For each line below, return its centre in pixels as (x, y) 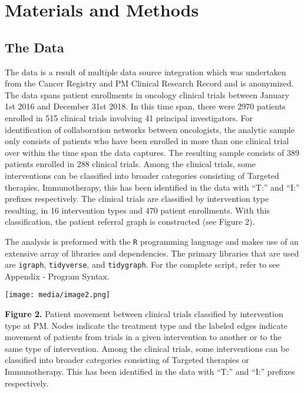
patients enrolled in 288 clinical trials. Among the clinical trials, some (130, 164)
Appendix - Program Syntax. (57, 276)
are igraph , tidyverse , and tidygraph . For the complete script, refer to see (142, 264)
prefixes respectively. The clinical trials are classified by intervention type (137, 199)
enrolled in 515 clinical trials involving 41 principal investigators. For (129, 117)
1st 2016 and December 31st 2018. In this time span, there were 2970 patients (145, 106)
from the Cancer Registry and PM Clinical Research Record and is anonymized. (149, 83)
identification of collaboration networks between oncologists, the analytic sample (150, 129)
